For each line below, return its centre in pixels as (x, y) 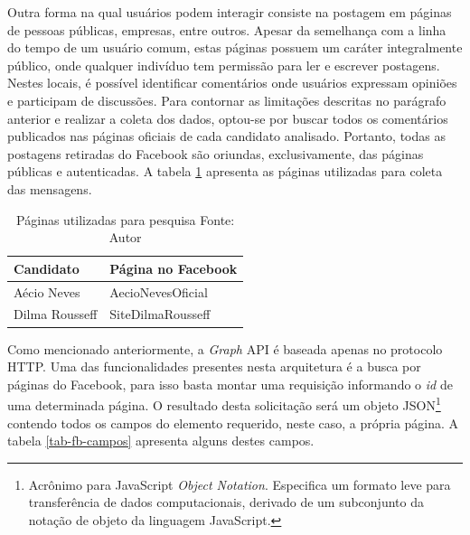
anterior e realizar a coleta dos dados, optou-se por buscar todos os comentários (228, 118)
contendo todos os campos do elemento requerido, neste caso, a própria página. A (233, 422)
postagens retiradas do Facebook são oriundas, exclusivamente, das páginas (216, 153)
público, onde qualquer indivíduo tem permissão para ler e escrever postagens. (224, 65)
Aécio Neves (47, 291)
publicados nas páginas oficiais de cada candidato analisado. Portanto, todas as (226, 136)
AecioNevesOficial (159, 291)
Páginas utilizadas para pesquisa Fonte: (126, 219)
